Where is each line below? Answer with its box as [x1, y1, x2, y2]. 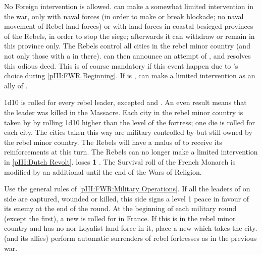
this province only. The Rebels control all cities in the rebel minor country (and [4, 40, 250, 51]
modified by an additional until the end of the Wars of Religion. [4, 166, 202, 177]
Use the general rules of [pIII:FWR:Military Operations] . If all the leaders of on [4, 183, 250, 194]
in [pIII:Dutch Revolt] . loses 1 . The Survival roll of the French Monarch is [4, 156, 236, 167]
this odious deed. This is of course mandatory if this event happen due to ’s [4, 60, 238, 71]
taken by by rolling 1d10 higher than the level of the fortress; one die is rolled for [4, 117, 255, 127]
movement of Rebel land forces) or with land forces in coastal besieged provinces [4, 21, 253, 31]
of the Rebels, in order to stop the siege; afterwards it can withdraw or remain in [4, 30, 255, 41]
